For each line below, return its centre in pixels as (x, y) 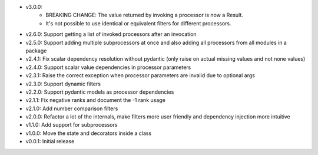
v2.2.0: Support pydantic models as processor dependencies (100, 92)
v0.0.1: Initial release (50, 141)
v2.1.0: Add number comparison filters (72, 108)
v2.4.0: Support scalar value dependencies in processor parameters (108, 67)
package (36, 51)
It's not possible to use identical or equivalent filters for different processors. (138, 23)
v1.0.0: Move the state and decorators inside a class (89, 133)
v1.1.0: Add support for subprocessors (72, 125)
